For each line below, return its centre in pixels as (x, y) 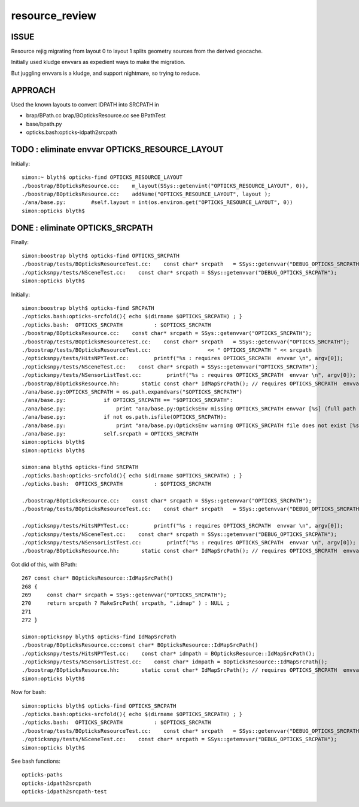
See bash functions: (36, 761)
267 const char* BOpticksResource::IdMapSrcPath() (98, 578)
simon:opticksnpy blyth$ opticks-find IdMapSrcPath (99, 637)
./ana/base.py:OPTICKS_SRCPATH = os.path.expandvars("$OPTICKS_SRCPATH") (132, 392)
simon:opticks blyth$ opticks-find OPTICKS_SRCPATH (99, 706)
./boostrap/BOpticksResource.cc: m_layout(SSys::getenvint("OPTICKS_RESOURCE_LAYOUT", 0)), (165, 186)
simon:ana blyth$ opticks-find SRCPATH (80, 467)
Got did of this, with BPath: (44, 564)
